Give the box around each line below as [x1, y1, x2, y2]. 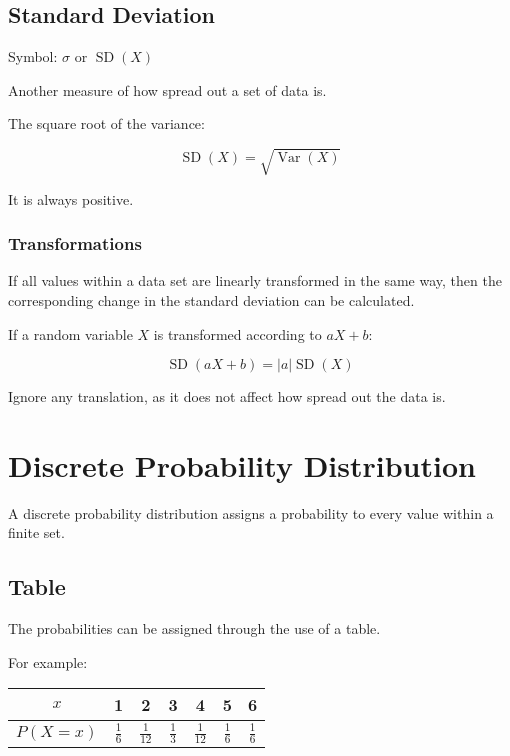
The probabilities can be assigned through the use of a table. [8, 618, 381, 639]
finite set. [8, 522, 65, 543]
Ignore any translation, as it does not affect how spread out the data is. [8, 386, 446, 407]
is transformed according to [153, 323, 322, 344]
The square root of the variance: [8, 113, 205, 134]
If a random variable [8, 323, 133, 344]
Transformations [8, 231, 142, 256]
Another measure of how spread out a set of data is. [8, 79, 327, 100]
